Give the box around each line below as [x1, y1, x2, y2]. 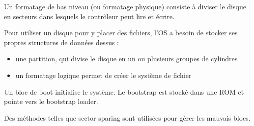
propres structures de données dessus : [4, 37, 119, 47]
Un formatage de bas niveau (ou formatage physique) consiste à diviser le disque [4, 1, 246, 11]
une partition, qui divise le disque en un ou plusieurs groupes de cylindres [15, 53, 238, 64]
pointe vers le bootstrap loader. [4, 96, 98, 106]
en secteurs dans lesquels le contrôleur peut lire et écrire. [4, 11, 175, 21]
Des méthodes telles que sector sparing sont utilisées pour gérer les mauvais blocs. [4, 112, 251, 123]
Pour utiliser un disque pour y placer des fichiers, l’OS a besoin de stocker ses [4, 27, 238, 38]
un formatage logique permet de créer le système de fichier [15, 70, 192, 80]
